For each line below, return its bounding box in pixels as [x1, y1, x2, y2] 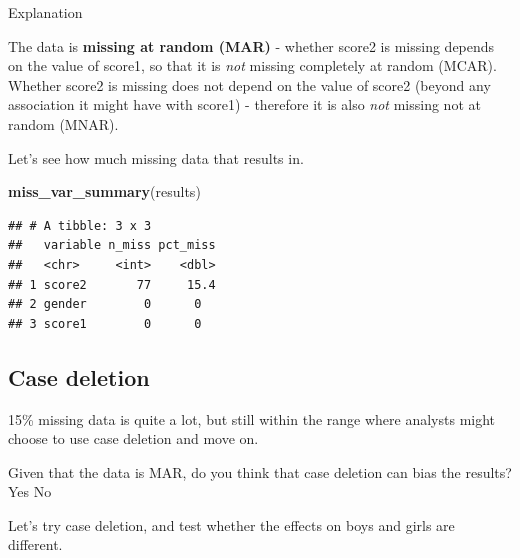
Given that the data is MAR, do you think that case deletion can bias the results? [8, 461, 512, 482]
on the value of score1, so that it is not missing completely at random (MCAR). [8, 55, 497, 76]
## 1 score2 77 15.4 [8, 277, 216, 292]
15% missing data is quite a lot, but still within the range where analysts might [8, 408, 496, 429]
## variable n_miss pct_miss [8, 238, 216, 253]
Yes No [8, 481, 52, 502]
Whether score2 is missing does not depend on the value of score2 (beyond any [8, 74, 491, 95]
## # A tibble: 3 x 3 [8, 218, 152, 233]
